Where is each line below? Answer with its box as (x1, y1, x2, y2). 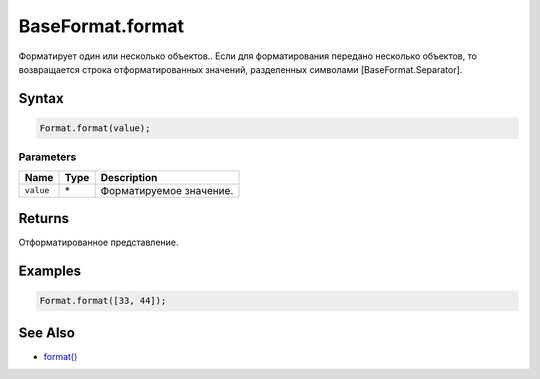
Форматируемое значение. (100, 183, 234, 197)
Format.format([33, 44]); (39, 295, 167, 307)
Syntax (18, 90, 64, 107)
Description (100, 170, 158, 184)
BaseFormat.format (18, 15, 185, 37)
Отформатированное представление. (18, 236, 179, 249)
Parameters (18, 150, 77, 164)
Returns (18, 210, 70, 227)
